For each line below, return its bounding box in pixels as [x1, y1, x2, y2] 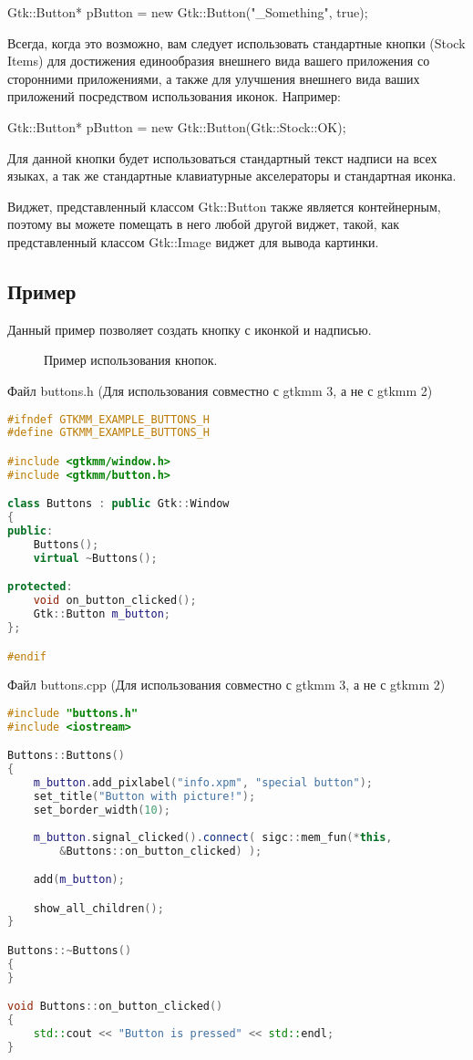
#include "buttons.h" [7, 706, 139, 720]
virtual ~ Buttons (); [33, 551, 158, 565]
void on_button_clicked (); [33, 594, 197, 608]
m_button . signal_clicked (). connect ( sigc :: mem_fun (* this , [33, 830, 393, 844]
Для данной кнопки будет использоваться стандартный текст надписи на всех [7, 148, 437, 167]
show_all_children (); [33, 901, 164, 915]
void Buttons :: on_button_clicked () [7, 1000, 223, 1013]
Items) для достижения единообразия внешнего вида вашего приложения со [7, 51, 430, 70]
